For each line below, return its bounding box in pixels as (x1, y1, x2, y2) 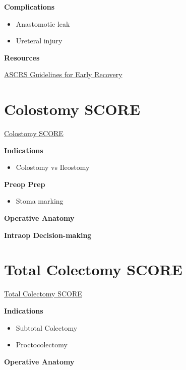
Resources (4, 52, 40, 63)
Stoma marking (16, 196, 64, 206)
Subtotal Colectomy (16, 322, 78, 333)
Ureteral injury (16, 35, 63, 46)
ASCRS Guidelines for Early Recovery (4, 69, 122, 80)
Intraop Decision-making (4, 229, 92, 240)
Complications (4, 2, 55, 12)
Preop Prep (4, 178, 45, 189)
